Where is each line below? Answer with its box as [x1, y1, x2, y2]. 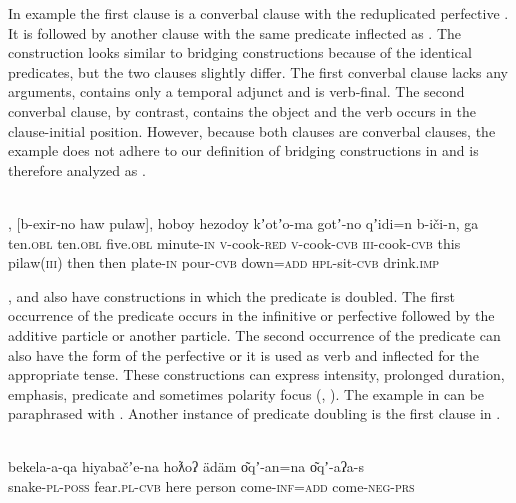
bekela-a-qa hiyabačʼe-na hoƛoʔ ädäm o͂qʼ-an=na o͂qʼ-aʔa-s [8, 456, 365, 477]
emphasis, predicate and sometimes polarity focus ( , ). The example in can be [8, 383, 485, 404]
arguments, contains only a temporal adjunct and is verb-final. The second [8, 81, 465, 102]
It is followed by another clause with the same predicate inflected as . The [8, 22, 461, 43]
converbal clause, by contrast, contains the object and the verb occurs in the [8, 100, 476, 121]
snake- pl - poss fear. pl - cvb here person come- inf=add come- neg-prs [8, 476, 415, 497]
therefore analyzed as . [8, 159, 146, 180]
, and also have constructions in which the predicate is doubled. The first [8, 285, 455, 306]
